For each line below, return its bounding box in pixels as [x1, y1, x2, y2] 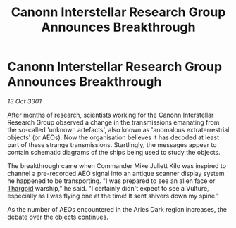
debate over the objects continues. [7, 213, 108, 221]
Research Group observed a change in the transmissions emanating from [7, 118, 220, 127]
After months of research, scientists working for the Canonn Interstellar [7, 110, 214, 119]
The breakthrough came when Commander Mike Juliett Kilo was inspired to [7, 161, 227, 170]
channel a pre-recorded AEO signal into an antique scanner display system [7, 169, 225, 177]
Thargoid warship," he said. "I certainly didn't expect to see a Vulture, [7, 184, 209, 192]
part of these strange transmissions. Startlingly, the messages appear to [7, 140, 217, 148]
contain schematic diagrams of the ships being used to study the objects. [7, 148, 221, 156]
